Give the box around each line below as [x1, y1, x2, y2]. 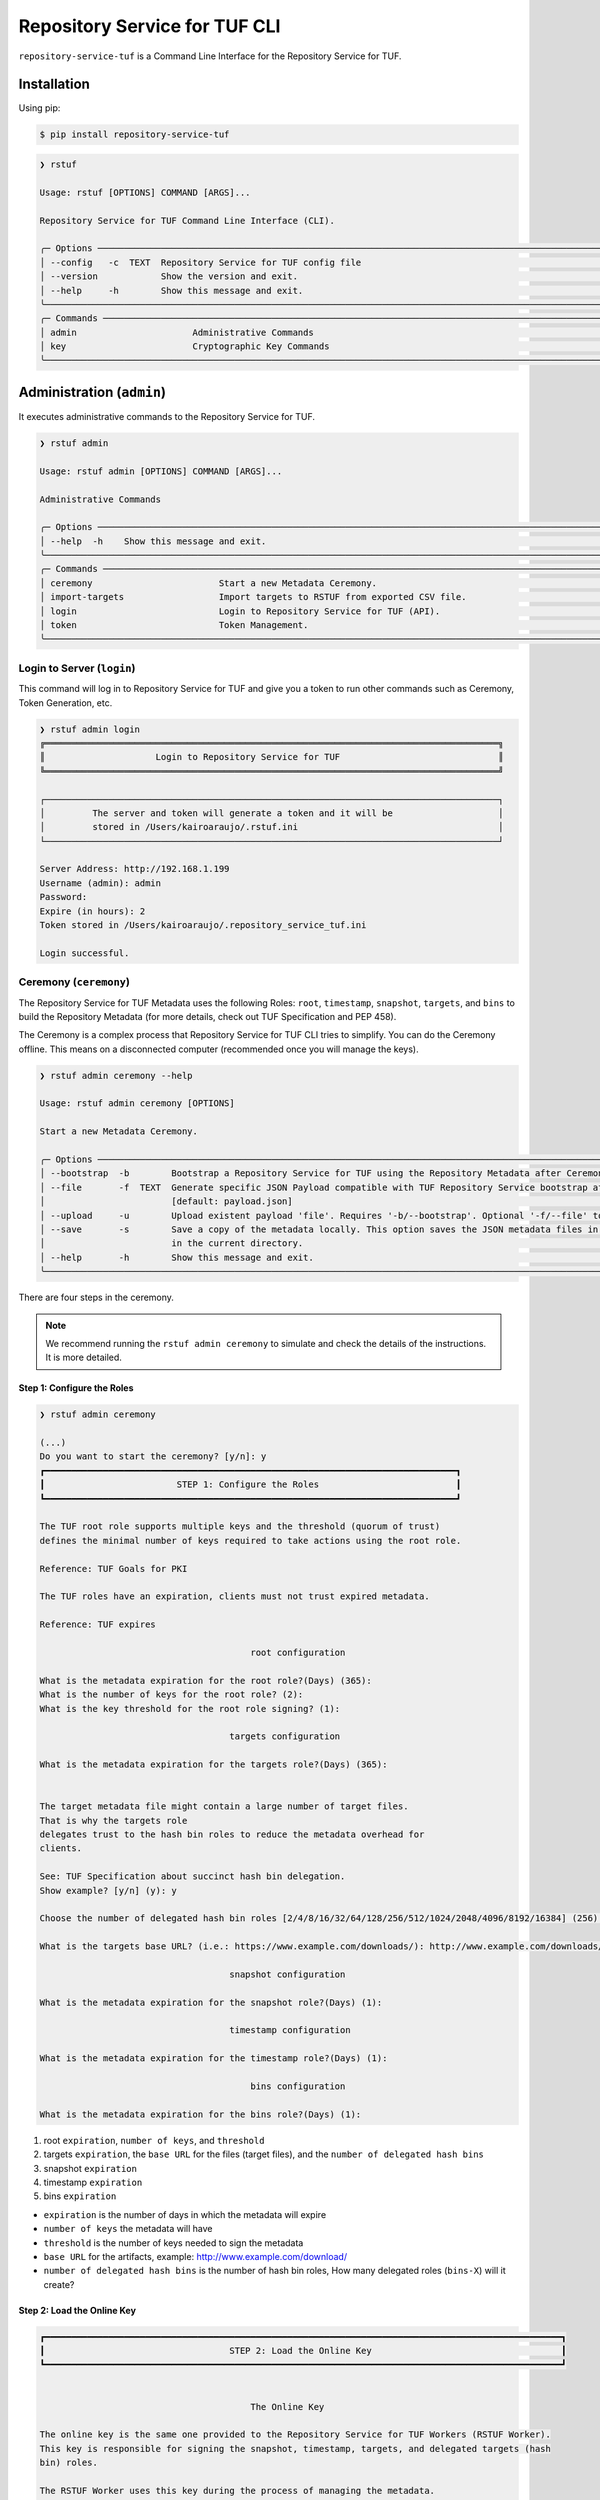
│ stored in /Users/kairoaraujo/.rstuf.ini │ [39, 821, 504, 833]
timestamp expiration [43, 2176, 143, 2188]
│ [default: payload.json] [39, 1196, 294, 1207]
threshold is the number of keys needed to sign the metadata [43, 2236, 304, 2249]
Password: [39, 891, 88, 903]
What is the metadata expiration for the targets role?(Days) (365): [39, 1759, 388, 1770]
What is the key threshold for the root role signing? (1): [39, 1703, 341, 1714]
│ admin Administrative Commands [39, 326, 314, 338]
